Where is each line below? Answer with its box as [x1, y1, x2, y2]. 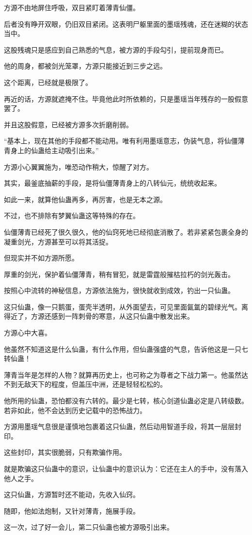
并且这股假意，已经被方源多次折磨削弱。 [4, 119, 133, 129]
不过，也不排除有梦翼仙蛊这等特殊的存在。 [4, 210, 140, 221]
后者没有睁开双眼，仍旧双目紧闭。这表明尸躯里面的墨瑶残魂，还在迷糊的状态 [4, 18, 248, 29]
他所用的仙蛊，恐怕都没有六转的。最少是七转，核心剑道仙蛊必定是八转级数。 [4, 396, 248, 406]
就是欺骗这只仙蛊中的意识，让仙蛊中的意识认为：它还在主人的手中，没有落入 [4, 464, 248, 473]
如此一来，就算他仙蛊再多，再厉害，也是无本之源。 [4, 194, 167, 204]
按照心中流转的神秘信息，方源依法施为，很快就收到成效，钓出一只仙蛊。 [4, 285, 235, 295]
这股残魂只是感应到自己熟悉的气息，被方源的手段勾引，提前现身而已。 [4, 44, 228, 54]
